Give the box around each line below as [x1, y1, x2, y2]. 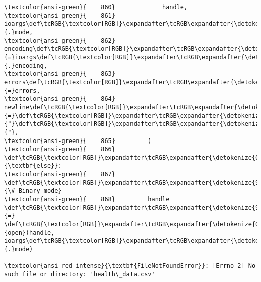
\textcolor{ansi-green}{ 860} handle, [4, 4, 188, 11]
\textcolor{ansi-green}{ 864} [4, 95, 115, 103]
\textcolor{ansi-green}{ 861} [4, 12, 115, 19]
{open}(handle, [4, 229, 55, 236]
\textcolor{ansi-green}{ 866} [4, 146, 115, 153]
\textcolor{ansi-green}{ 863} [4, 70, 115, 78]
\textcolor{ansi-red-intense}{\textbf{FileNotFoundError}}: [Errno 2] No [4, 262, 256, 270]
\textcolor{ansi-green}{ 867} [4, 171, 115, 178]
